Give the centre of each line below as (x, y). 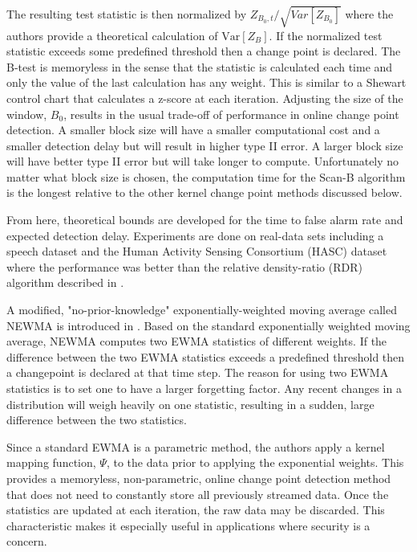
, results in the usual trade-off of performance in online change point (231, 114)
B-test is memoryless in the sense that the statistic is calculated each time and (200, 66)
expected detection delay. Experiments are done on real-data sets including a (195, 235)
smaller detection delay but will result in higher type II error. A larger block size (205, 145)
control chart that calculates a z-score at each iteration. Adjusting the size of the (205, 98)
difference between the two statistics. (97, 420)
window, (27, 114)
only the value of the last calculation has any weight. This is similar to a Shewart (206, 82)
